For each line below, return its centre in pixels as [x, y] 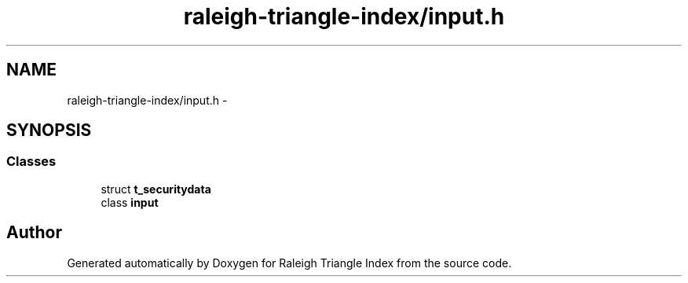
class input [130, 202]
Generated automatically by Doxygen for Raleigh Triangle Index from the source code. [289, 263]
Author [34, 233]
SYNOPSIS [49, 130]
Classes [31, 162]
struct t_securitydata [156, 189]
